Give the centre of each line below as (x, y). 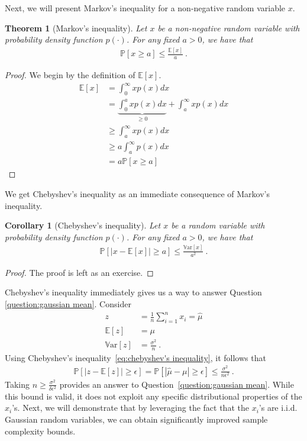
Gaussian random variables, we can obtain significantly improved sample (136, 419)
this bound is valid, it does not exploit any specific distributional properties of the (153, 396)
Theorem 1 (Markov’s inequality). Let (76, 28)
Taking (17, 384)
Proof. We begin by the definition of (70, 74)
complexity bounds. (40, 431)
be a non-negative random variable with (229, 28)
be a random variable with (218, 225)
